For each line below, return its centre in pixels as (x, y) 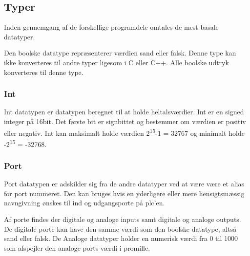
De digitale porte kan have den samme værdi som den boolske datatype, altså (120, 229)
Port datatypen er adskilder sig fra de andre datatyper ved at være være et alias (124, 184)
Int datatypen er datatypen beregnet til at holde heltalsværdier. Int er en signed (124, 112)
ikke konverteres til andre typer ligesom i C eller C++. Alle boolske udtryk (116, 62)
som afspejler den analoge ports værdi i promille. (77, 247)
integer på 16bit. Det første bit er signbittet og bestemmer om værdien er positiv (125, 121)
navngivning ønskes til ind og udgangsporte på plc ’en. (84, 203)
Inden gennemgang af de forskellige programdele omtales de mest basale (111, 27)
